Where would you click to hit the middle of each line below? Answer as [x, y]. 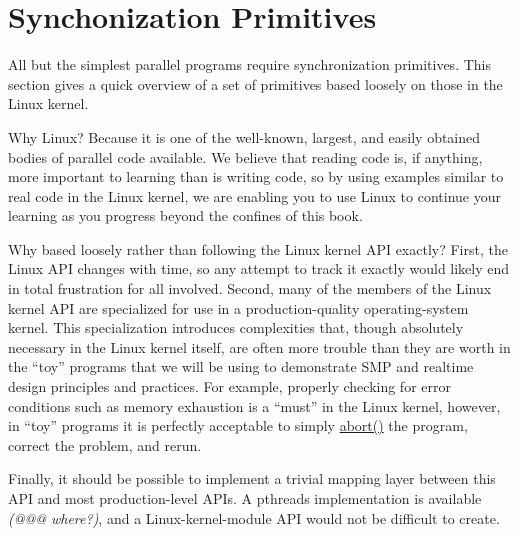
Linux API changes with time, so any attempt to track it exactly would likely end [259, 268]
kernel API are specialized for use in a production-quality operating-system [238, 307]
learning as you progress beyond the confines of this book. [185, 215]
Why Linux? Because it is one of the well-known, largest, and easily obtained [244, 136]
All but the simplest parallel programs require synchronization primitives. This [249, 64]
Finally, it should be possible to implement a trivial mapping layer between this [252, 478]
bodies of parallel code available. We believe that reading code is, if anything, [245, 156]
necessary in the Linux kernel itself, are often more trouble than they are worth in [259, 346]
